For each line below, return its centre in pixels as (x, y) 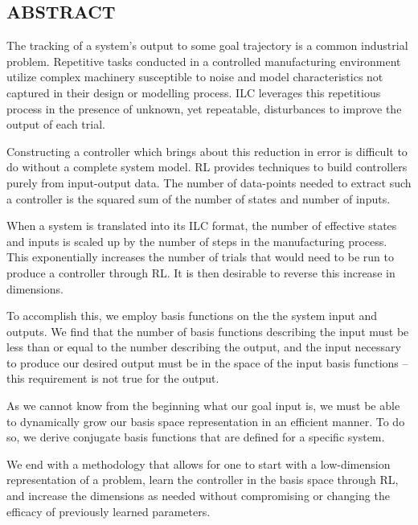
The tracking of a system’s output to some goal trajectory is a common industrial (207, 45)
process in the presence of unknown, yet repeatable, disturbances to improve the (204, 108)
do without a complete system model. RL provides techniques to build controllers (207, 167)
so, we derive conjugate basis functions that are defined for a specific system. (196, 437)
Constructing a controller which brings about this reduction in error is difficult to (207, 151)
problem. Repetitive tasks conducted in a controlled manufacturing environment (204, 61)
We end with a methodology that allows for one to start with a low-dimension (199, 463)
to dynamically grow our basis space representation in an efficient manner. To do (206, 421)
